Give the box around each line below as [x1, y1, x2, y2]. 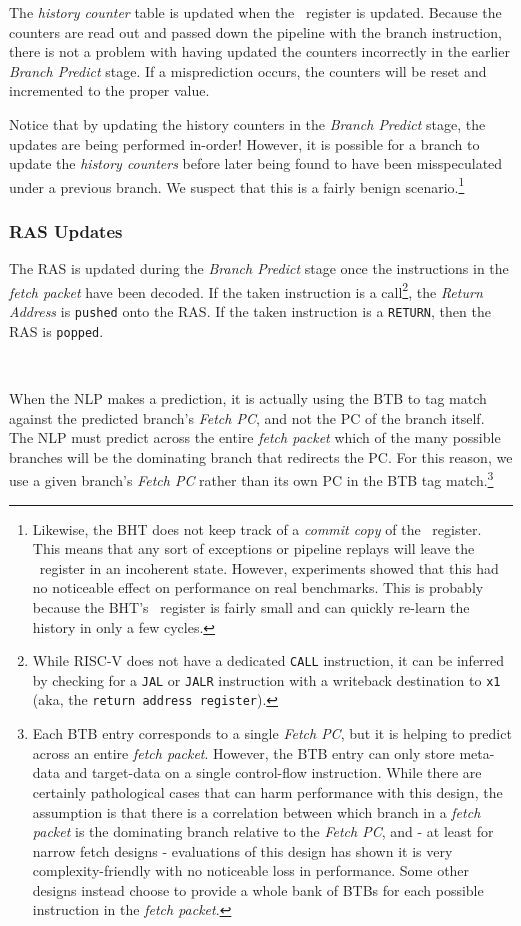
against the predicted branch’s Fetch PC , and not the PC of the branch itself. [9, 407, 485, 428]
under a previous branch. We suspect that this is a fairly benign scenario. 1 [9, 173, 465, 197]
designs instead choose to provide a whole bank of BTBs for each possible [32, 879, 484, 900]
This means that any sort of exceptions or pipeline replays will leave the [32, 538, 475, 559]
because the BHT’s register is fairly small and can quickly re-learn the [32, 596, 470, 617]
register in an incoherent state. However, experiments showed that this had [39, 557, 499, 578]
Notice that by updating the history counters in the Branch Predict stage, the [9, 113, 486, 134]
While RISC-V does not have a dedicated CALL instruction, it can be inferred [32, 650, 505, 671]
